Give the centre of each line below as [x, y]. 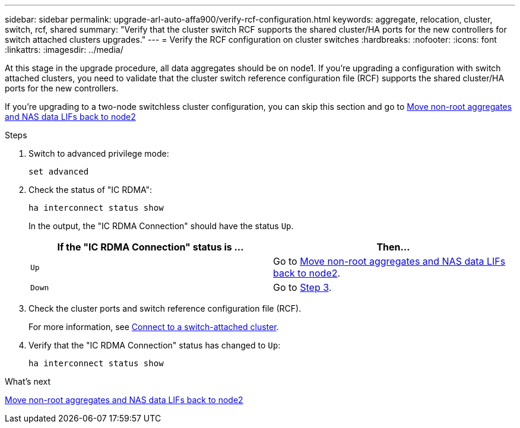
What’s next [28, 381]
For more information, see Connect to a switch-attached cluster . [154, 327]
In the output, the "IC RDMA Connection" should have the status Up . [161, 226]
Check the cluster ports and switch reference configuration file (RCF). [165, 308]
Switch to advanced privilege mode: [99, 153]
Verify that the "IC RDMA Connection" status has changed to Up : [155, 345]
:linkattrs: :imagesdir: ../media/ [64, 50]
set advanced [59, 172]
